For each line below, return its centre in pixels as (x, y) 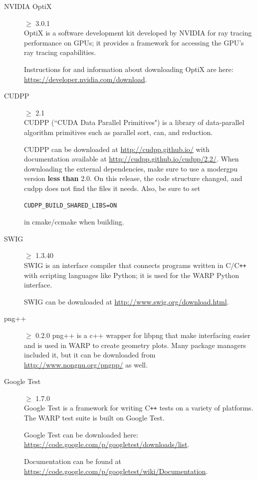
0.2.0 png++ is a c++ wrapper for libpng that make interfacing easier (143, 335)
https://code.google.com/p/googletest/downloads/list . (107, 444)
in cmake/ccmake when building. (74, 222)
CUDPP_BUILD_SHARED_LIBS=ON (71, 205)
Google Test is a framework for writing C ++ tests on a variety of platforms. (139, 408)
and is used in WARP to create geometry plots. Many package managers (135, 345)
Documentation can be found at (73, 461)
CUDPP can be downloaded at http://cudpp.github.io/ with (117, 149)
